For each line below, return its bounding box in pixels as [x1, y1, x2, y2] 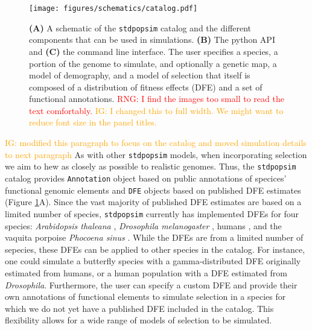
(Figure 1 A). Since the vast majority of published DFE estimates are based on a [5, 195, 302, 208]
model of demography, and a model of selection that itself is [29, 69, 250, 81]
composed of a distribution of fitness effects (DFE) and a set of [29, 80, 263, 93]
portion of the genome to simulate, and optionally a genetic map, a [29, 57, 277, 69]
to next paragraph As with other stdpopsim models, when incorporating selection [5, 148, 307, 160]
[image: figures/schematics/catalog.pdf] [29, 4, 198, 13]
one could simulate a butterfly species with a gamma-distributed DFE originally [5, 255, 301, 267]
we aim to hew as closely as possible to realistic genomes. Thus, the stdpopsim [5, 160, 296, 173]
